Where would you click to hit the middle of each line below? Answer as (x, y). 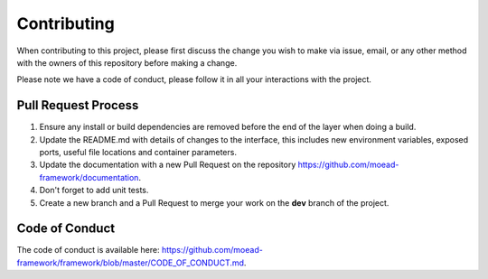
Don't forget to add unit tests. (94, 191)
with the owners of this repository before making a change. (127, 62)
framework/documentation (89, 177)
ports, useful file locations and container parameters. (138, 153)
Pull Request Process (78, 105)
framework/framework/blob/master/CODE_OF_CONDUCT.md (130, 263)
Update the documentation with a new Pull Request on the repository (168, 165)
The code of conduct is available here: (88, 250)
